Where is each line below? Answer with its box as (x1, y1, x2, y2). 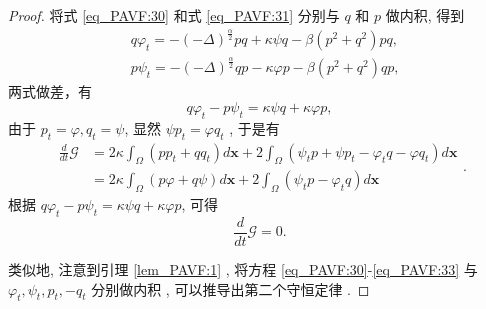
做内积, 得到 (385, 5, 465, 25)
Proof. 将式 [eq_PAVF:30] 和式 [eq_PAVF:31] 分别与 (8, 5, 340, 25)
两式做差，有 (8, 81, 92, 102)
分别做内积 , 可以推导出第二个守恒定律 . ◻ (91, 278, 370, 299)
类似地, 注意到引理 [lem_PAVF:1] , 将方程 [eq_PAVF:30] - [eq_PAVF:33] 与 (8, 259, 478, 280)
